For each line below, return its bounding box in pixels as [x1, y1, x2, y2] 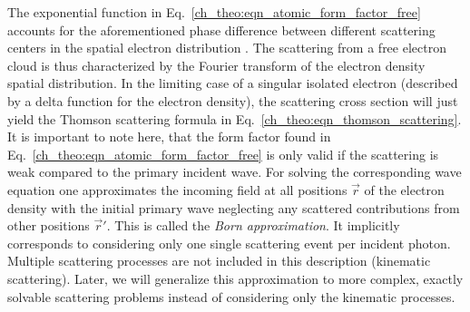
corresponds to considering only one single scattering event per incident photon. [7, 233, 451, 252]
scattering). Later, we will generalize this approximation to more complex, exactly [7, 268, 464, 288]
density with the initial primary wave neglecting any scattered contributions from [7, 198, 460, 217]
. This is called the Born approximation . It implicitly [106, 216, 400, 235]
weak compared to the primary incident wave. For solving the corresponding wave [7, 162, 462, 181]
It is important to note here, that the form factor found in [7, 127, 331, 146]
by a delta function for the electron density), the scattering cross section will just [7, 91, 458, 110]
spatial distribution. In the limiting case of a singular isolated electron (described [7, 73, 458, 93]
